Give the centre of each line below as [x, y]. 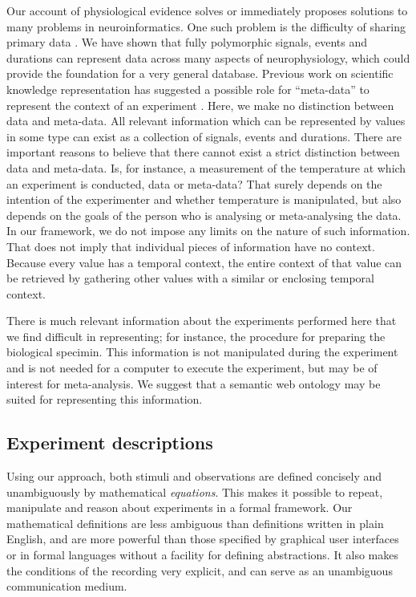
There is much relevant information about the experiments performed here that [202, 321]
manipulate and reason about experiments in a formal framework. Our [180, 508]
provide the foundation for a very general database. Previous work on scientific [200, 73]
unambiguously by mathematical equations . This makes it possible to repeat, [195, 491]
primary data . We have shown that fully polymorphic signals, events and [187, 42]
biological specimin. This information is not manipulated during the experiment [202, 352]
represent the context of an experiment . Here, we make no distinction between [200, 105]
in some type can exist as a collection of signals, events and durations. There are [204, 136]
